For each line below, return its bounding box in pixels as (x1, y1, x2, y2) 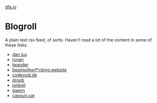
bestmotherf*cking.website (12, 67, 67, 73)
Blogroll (5, 21, 37, 32)
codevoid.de (12, 72, 37, 78)
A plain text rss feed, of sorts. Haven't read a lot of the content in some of (5, 37, 152, 43)
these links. (5, 42, 28, 48)
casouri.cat (12, 92, 35, 98)
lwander (12, 61, 29, 67)
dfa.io (5, 4, 17, 10)
